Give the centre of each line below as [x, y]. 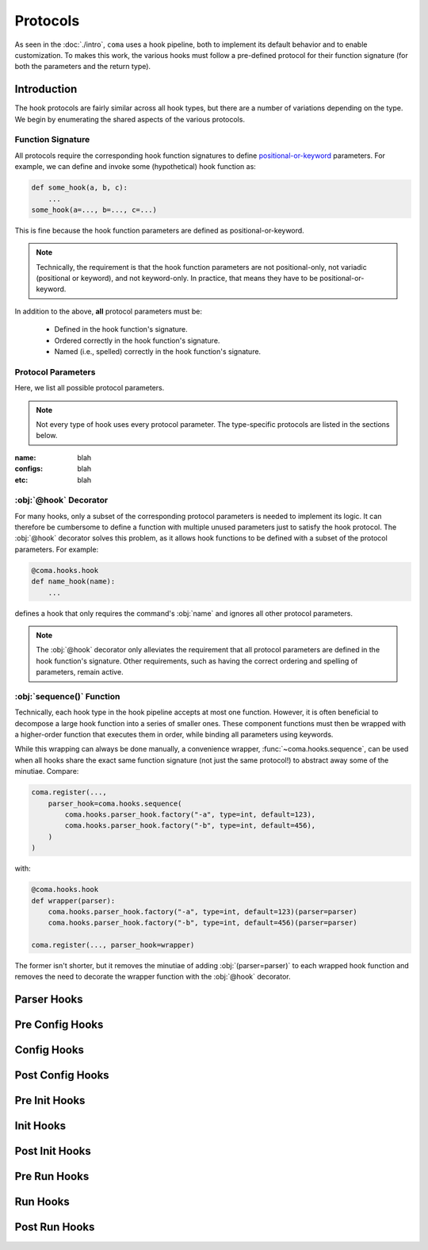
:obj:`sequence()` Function [67, 696]
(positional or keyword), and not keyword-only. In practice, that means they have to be [177, 279]
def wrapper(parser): [73, 900]
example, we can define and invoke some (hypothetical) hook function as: [136, 167]
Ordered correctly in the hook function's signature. [137, 340]
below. [47, 436]
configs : [29, 469]
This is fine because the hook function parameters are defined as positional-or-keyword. [159, 230]
